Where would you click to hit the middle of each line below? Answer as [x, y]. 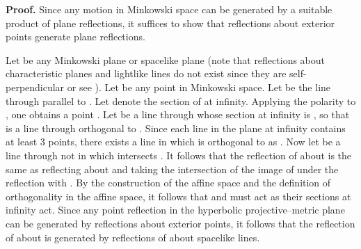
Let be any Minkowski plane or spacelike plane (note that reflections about [166, 59]
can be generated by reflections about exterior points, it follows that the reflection [180, 223]
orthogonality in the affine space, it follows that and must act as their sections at [178, 196]
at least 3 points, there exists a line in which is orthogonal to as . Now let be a [173, 142]
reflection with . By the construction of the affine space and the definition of [168, 183]
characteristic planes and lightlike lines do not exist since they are [146, 73]
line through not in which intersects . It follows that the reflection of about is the [179, 155]
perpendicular [35, 87]
